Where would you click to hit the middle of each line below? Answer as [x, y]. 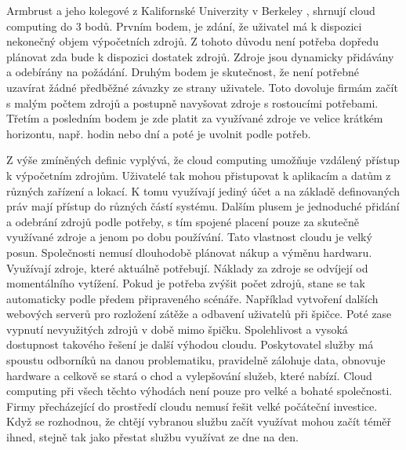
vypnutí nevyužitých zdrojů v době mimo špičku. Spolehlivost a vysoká [177, 329]
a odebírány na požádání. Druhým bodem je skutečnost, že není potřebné [183, 72]
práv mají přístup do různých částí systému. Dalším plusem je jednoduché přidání [203, 206]
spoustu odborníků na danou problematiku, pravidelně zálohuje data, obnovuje [196, 360]
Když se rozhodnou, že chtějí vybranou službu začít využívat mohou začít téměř [199, 421]
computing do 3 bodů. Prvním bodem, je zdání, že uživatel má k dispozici [184, 26]
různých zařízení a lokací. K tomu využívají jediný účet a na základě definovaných [203, 190]
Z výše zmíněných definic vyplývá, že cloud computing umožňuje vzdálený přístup [203, 160]
